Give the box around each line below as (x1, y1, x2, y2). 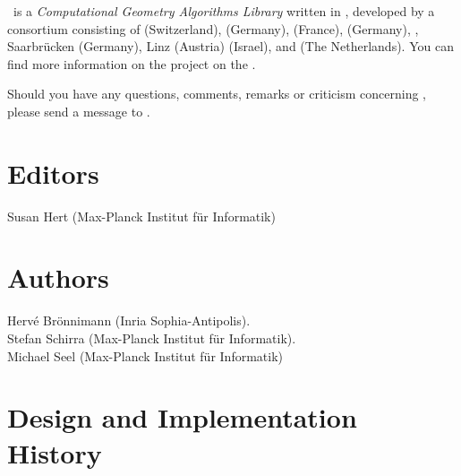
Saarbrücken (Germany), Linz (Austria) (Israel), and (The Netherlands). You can (7, 37, 454, 56)
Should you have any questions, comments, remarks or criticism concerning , (7, 84, 427, 103)
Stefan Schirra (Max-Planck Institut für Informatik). (7, 329, 296, 347)
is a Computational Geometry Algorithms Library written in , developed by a (13, 2, 435, 20)
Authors (7, 259, 109, 296)
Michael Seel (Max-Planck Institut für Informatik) (7, 346, 283, 365)
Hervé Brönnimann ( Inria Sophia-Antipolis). (7, 311, 251, 330)
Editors (7, 154, 99, 191)
